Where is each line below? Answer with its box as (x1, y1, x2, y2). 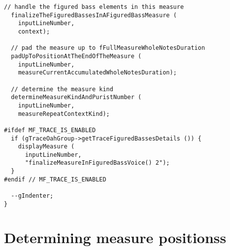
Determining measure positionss (4, 227, 227, 247)
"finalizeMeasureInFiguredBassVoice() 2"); (25, 159, 170, 167)
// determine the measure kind (11, 85, 113, 93)
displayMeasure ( (18, 143, 75, 150)
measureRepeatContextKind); (18, 110, 110, 117)
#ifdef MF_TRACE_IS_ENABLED (4, 126, 96, 134)
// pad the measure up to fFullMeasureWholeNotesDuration (11, 44, 205, 52)
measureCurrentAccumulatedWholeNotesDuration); (18, 69, 177, 76)
